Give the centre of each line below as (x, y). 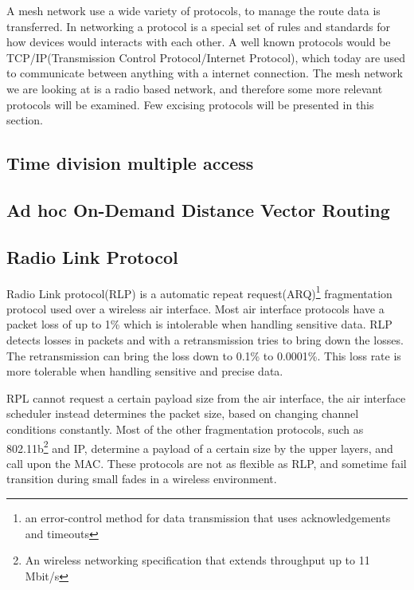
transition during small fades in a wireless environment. (142, 479)
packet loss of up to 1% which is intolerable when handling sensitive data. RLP (199, 324)
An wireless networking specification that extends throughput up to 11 (197, 560)
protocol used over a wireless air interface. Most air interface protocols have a (195, 308)
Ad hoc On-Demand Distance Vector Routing (198, 209)
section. (25, 120)
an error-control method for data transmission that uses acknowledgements (208, 517)
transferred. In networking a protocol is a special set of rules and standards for (198, 26)
